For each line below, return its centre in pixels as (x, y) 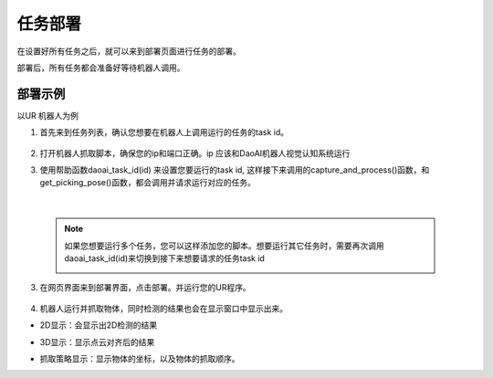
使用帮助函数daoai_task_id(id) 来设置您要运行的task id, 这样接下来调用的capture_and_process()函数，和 (235, 170)
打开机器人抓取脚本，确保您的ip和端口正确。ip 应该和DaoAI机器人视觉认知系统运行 (195, 153)
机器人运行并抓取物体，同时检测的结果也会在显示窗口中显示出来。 (163, 308)
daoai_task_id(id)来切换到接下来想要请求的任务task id (164, 258)
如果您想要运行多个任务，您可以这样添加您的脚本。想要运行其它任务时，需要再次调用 (224, 246)
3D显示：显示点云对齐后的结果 (97, 341)
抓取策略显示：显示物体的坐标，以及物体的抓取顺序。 (140, 358)
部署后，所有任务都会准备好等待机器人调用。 (101, 68)
